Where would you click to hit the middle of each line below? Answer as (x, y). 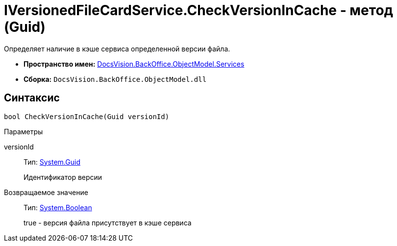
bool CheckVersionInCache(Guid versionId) (87, 116)
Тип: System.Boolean (58, 207)
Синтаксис (32, 98)
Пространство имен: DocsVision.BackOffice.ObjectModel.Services (134, 64)
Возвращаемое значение (46, 192)
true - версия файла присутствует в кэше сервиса (108, 222)
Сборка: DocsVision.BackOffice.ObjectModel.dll (115, 79)
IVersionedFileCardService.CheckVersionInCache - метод (199, 10)
